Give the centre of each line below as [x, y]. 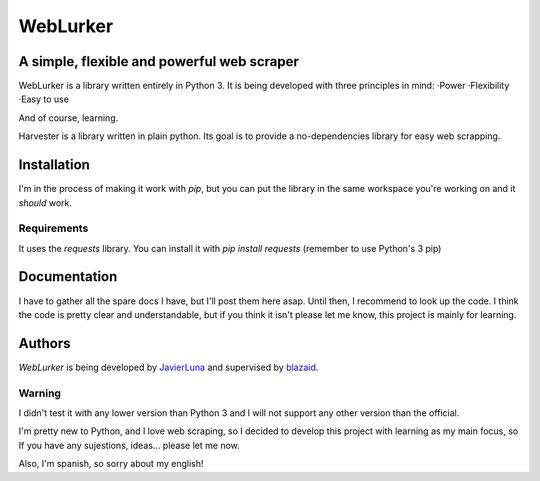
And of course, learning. [68, 117]
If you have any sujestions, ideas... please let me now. [129, 445]
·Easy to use [44, 99]
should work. [45, 202]
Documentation [68, 276]
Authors [44, 343]
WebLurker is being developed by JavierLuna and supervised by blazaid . [168, 367]
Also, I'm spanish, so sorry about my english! [111, 464]
